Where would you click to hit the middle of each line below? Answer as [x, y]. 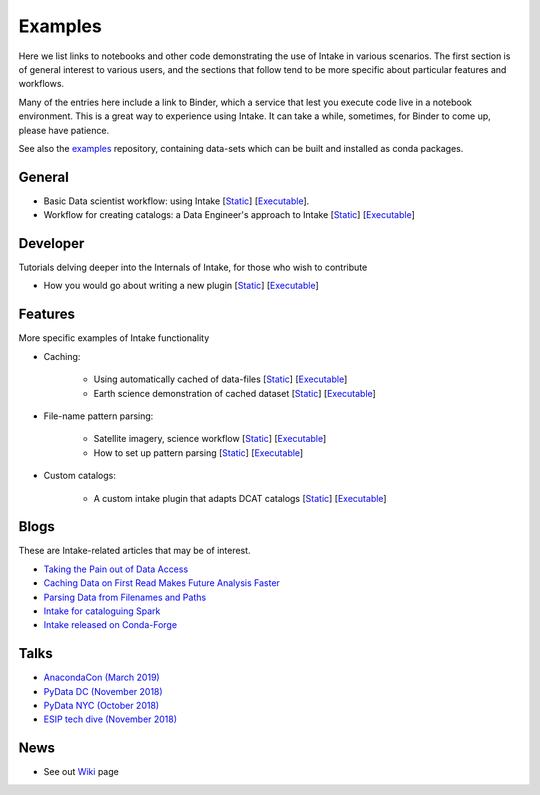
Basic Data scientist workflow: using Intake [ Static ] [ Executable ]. [176, 201]
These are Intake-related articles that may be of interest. [134, 551]
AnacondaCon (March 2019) [101, 677]
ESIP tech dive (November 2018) [110, 719]
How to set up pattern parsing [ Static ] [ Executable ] [198, 452]
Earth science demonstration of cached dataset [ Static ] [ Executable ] [235, 393]
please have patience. [64, 130]
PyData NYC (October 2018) [101, 706]
